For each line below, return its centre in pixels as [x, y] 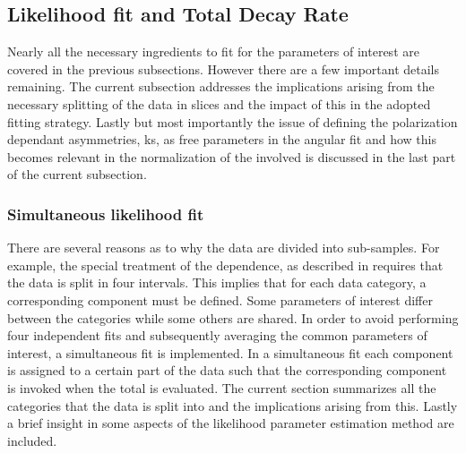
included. [32, 440]
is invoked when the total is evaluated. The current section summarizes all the [222, 387]
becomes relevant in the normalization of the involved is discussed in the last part [232, 156]
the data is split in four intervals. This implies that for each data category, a [217, 282]
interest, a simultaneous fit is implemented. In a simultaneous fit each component [230, 352]
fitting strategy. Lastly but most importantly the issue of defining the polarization [233, 121]
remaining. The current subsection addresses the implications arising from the [221, 86]
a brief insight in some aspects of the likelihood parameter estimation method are [231, 423]
